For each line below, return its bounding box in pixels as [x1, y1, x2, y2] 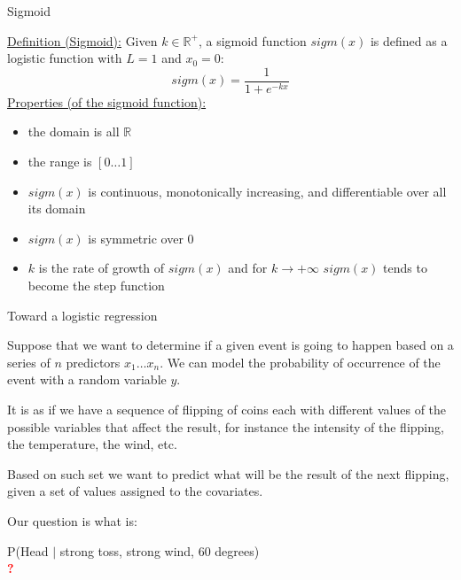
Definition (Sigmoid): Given [7, 31, 158, 50]
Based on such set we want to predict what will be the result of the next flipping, [7, 464, 449, 483]
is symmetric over [88, 228, 184, 247]
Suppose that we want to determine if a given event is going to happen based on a [7, 336, 454, 354]
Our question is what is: [7, 511, 137, 530]
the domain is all [27, 122, 120, 141]
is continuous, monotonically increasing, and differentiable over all [88, 182, 447, 200]
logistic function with [7, 49, 122, 67]
